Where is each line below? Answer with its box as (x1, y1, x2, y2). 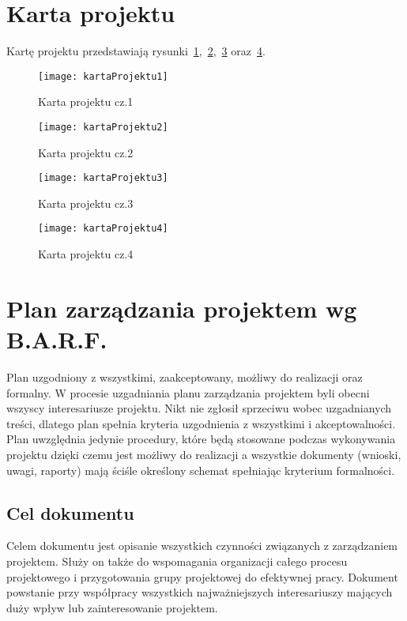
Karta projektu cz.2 (38, 144, 134, 160)
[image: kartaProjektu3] (38, 172, 168, 184)
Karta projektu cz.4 (38, 246, 134, 262)
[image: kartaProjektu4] (38, 223, 168, 235)
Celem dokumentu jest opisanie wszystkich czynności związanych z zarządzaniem (6, 537, 398, 554)
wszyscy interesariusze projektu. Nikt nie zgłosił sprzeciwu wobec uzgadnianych (6, 400, 392, 416)
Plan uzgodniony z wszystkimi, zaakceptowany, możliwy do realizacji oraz (6, 369, 363, 386)
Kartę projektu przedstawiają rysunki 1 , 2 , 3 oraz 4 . (6, 43, 266, 59)
